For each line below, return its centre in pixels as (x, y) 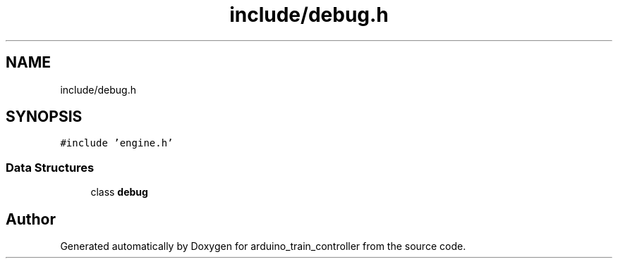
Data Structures (50, 167)
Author (31, 219)
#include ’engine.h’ (117, 143)
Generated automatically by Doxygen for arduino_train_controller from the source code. (263, 246)
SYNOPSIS (44, 117)
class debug (119, 192)
